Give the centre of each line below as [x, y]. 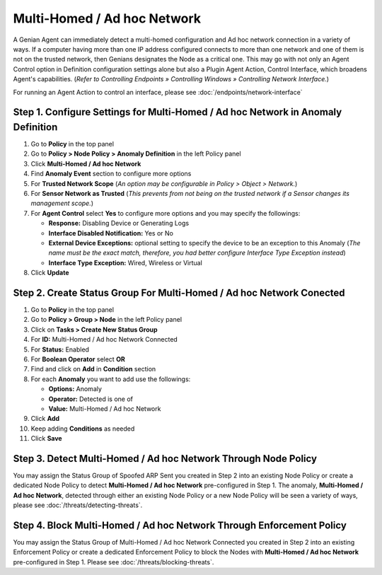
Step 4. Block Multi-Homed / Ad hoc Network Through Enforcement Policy [180, 525]
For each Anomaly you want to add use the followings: [111, 379]
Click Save [47, 438]
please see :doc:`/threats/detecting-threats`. [78, 505]
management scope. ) [62, 203]
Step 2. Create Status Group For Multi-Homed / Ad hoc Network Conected [179, 292]
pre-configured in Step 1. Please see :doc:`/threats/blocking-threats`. [114, 562]
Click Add [45, 419]
